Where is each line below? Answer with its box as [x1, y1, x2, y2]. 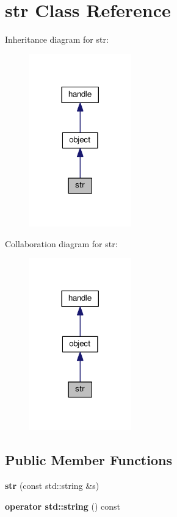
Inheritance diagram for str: [5, 33, 109, 46]
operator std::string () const [5, 499, 120, 512]
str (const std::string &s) [5, 479, 99, 492]
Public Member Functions [5, 450, 172, 469]
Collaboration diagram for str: [5, 237, 118, 250]
